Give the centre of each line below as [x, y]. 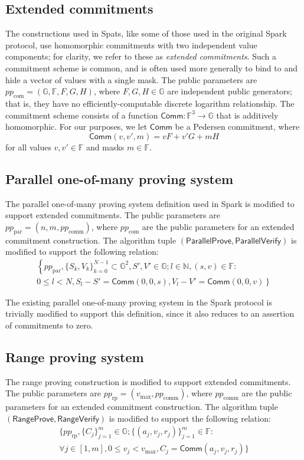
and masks [105, 147]
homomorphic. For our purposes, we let [76, 126]
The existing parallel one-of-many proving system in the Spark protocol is [139, 302]
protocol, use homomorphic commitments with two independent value [131, 45]
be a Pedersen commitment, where [237, 126]
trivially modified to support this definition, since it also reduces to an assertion [150, 313]
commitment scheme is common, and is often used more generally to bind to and [151, 68]
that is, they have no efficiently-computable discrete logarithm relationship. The [150, 103]
